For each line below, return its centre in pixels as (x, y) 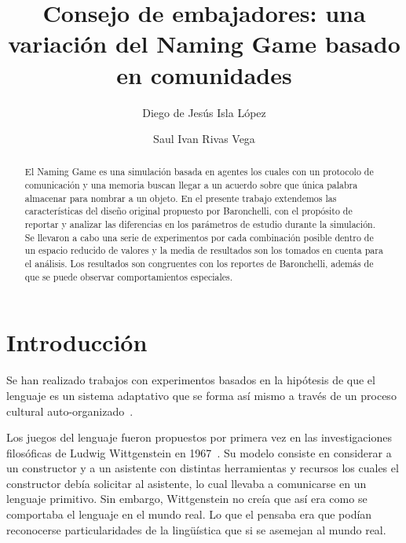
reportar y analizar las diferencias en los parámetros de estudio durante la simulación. (200, 224)
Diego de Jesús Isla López (204, 112)
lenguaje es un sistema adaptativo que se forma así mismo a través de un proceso (201, 395)
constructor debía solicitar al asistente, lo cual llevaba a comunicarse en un (187, 483)
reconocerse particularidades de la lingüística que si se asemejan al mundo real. (196, 529)
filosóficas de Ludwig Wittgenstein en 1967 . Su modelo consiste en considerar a (199, 452)
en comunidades (204, 74)
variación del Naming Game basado (204, 44)
